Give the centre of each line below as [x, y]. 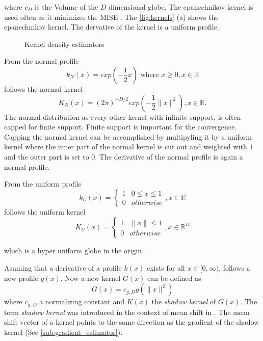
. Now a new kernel [90, 278]
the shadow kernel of [184, 301]
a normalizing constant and [82, 301]
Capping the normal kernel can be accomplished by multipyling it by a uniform [128, 136]
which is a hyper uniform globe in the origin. [74, 251]
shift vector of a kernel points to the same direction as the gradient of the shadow [132, 322]
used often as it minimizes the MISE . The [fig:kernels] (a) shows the [111, 17]
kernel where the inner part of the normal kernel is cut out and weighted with [126, 147]
